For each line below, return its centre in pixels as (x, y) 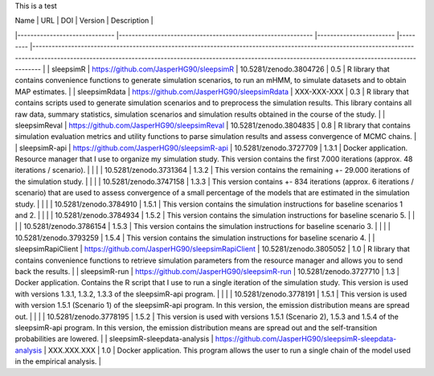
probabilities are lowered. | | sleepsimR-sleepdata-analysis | (114, 339)
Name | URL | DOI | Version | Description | (84, 21)
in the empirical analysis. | (58, 362)
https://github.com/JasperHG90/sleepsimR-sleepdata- (306, 339)
